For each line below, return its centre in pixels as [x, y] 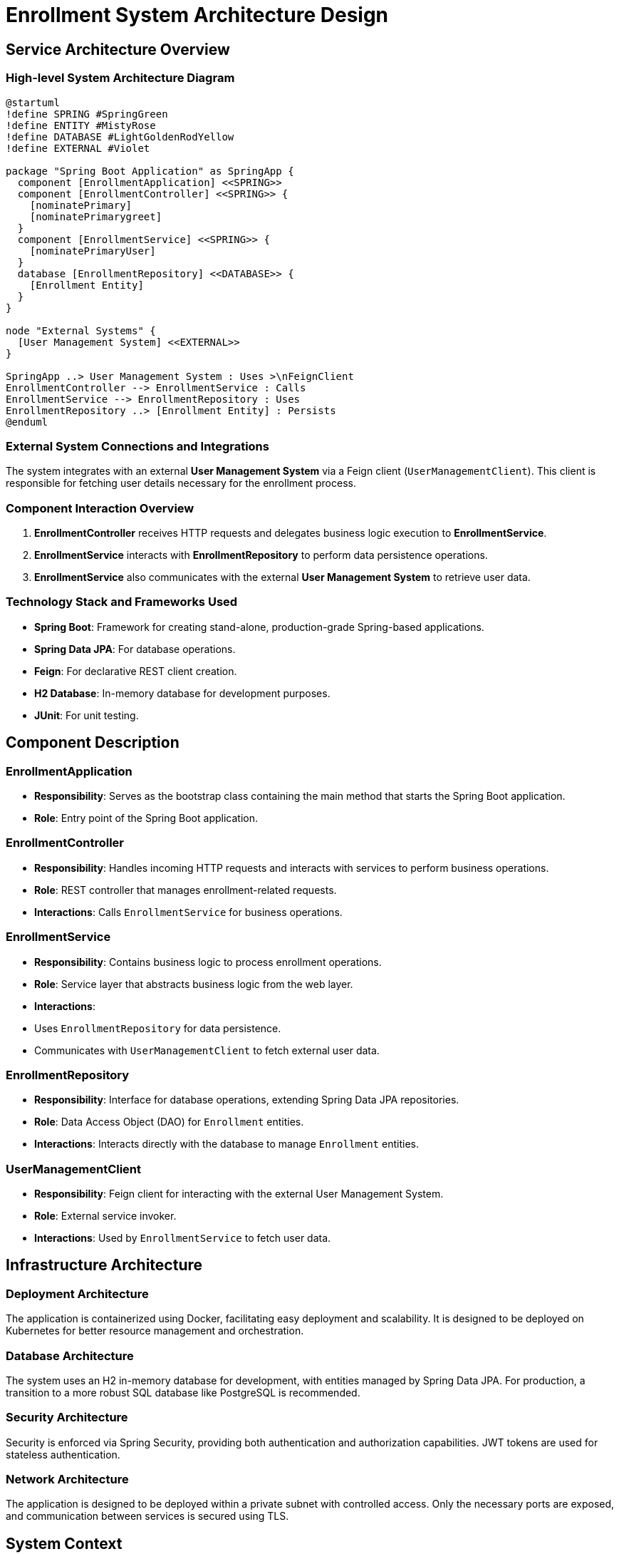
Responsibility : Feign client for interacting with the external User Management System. [239, 1194]
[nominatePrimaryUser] [93, 251]
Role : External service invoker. [105, 1216]
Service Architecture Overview [118, 49]
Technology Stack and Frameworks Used [122, 602]
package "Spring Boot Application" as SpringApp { [150, 171]
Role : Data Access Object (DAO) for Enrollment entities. [169, 1122]
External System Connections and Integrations [137, 446]
